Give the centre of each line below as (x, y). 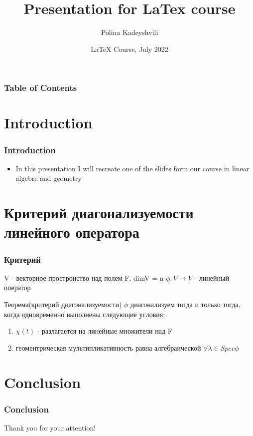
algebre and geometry (49, 178)
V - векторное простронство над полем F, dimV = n (84, 277)
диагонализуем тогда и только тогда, (186, 304)
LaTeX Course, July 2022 (129, 49)
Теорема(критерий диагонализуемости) (63, 304)
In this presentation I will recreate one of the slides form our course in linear (132, 168)
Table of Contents (41, 88)
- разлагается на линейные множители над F (105, 331)
